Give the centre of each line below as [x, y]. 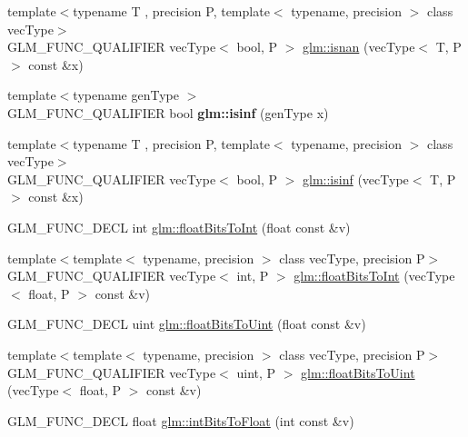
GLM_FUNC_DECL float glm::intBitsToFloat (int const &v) [181, 420]
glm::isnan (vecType [359, 47]
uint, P [256, 372]
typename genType [126, 95]
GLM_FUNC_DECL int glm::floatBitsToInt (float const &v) [179, 227]
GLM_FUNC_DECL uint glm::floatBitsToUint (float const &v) [187, 324]
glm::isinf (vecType [356, 179]
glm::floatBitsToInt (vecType [374, 276]
